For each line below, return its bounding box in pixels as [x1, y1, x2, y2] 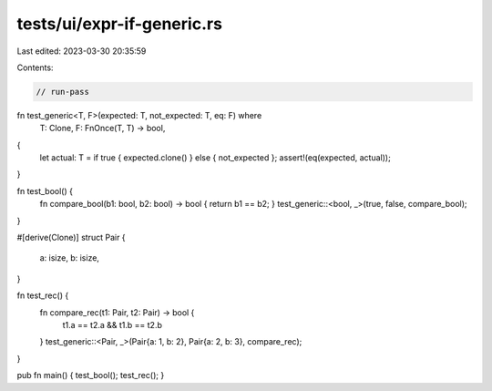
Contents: [16, 62, 54, 73]
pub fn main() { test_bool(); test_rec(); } [16, 370, 165, 381]
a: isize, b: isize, [39, 252, 100, 263]
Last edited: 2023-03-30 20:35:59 [16, 46, 147, 57]
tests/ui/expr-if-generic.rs [16, 14, 223, 34]
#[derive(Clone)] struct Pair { [16, 232, 127, 243]
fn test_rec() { [16, 290, 69, 301]
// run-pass [36, 87, 90, 97]
